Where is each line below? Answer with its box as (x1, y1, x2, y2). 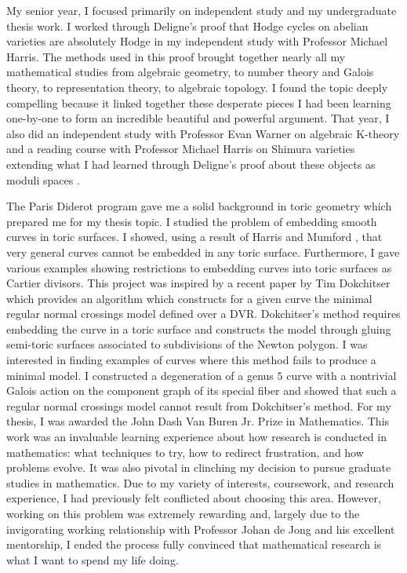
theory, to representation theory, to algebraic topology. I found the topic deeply (6, 78, 388, 95)
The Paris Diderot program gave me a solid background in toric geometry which (6, 198, 392, 214)
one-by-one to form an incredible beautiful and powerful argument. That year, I (6, 110, 390, 126)
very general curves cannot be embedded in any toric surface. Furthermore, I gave (6, 243, 400, 260)
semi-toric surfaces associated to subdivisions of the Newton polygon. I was (6, 336, 368, 352)
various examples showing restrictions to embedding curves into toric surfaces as (6, 259, 392, 276)
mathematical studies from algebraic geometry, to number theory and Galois (6, 64, 374, 80)
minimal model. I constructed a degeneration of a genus (6, 367, 274, 383)
